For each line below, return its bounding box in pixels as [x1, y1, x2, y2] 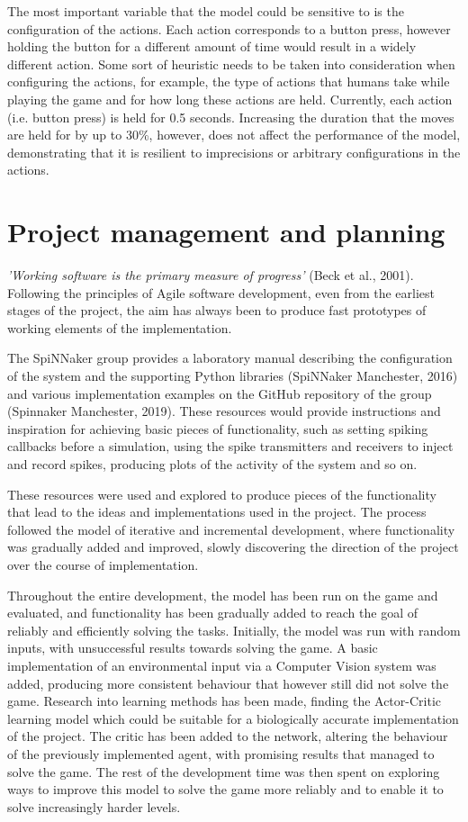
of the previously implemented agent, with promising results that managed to [7, 744, 435, 763]
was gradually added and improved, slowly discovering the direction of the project [7, 537, 459, 556]
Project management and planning [7, 213, 445, 250]
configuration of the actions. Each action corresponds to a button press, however [7, 19, 451, 38]
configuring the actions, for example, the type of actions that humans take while [7, 72, 450, 91]
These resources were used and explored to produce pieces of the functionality [7, 484, 436, 503]
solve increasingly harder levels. [7, 797, 181, 816]
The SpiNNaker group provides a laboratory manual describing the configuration [7, 348, 453, 367]
